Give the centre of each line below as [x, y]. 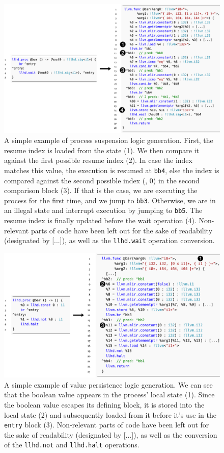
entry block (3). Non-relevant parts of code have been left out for [107, 425]
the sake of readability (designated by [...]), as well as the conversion [111, 434]
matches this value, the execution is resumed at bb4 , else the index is [112, 170]
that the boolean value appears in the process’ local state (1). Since [109, 395]
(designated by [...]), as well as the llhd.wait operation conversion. [109, 240]
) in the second [176, 180]
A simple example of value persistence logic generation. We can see [108, 384]
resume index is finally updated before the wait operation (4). [100, 220]
